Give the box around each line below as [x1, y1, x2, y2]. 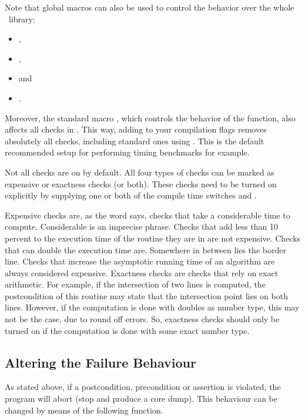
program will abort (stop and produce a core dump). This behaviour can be [5, 392, 277, 405]
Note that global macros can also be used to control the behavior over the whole [5, 1, 294, 13]
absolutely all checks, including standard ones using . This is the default [5, 134, 264, 147]
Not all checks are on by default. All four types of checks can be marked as [5, 166, 274, 178]
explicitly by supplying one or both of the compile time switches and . [5, 189, 257, 201]
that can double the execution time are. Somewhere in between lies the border [5, 243, 286, 256]
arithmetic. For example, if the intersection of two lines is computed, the [5, 278, 266, 290]
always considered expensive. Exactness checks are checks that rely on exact [5, 266, 279, 279]
